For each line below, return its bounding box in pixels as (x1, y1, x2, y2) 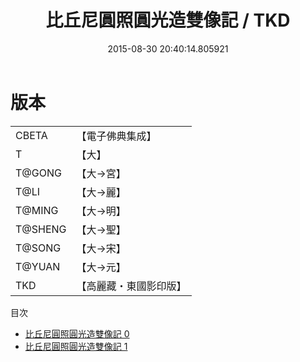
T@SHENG (15, 222, 67, 236)
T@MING (15, 203, 59, 217)
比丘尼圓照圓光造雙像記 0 (24, 327, 130, 340)
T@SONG (15, 241, 62, 255)
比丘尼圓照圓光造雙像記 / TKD (45, 9, 291, 32)
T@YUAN (15, 259, 61, 273)
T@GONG (15, 166, 62, 180)
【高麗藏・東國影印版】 (76, 279, 187, 293)
